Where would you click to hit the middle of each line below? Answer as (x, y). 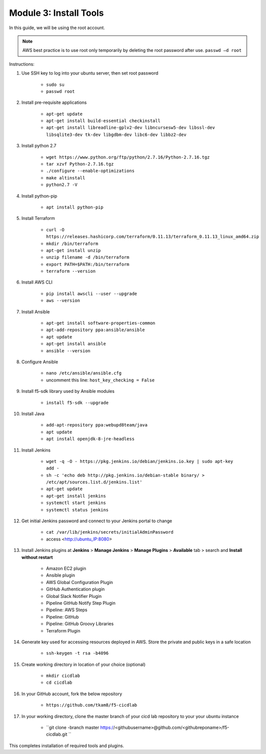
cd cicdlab (59, 683)
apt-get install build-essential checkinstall (103, 121)
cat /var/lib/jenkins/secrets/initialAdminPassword (110, 532)
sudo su (55, 84)
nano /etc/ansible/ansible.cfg (84, 373)
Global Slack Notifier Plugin (74, 596)
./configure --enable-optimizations (90, 171)
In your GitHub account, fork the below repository (72, 694)
